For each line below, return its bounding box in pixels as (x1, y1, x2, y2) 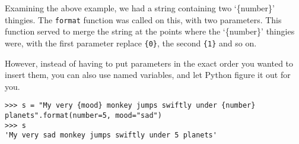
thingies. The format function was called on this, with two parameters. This (5, 13, 282, 26)
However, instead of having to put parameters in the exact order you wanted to (5, 57, 294, 69)
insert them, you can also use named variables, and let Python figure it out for (5, 68, 291, 81)
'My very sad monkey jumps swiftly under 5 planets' (5, 131, 217, 140)
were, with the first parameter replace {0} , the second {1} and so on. (5, 36, 257, 49)
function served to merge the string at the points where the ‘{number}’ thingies (5, 25, 295, 37)
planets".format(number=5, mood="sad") (5, 111, 162, 120)
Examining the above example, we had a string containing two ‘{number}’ (5, 2, 275, 14)
